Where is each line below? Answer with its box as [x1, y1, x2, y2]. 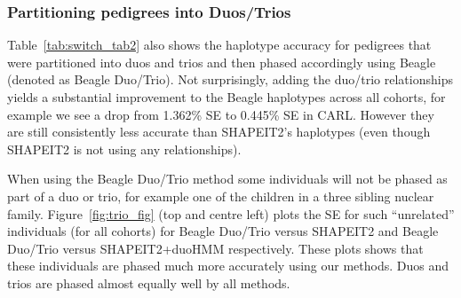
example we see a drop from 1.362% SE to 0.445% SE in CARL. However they [7, 105, 434, 123]
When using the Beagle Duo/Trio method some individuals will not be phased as [7, 169, 448, 188]
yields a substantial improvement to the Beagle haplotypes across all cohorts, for [7, 88, 446, 106]
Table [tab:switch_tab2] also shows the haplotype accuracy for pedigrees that [7, 35, 432, 54]
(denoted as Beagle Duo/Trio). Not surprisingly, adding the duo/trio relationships [7, 70, 453, 89]
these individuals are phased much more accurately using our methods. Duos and [7, 256, 449, 275]
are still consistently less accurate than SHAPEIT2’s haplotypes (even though [7, 122, 431, 141]
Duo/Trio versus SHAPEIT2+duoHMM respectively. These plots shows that [7, 239, 424, 257]
